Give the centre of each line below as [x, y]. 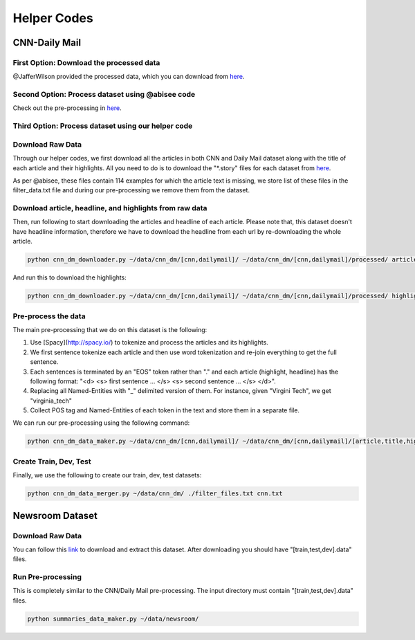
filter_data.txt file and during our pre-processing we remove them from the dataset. [131, 190]
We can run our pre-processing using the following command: [101, 423]
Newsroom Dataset [55, 515]
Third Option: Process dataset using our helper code [103, 126]
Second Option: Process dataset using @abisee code [104, 95]
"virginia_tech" [51, 401]
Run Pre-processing [47, 577]
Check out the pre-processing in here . [67, 108]
